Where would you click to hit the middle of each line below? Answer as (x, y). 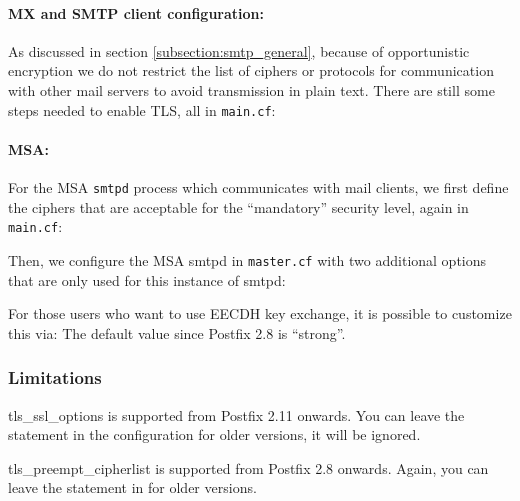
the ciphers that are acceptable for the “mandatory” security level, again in (238, 206)
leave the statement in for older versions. (132, 487)
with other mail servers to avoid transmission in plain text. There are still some (251, 89)
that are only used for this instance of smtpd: (147, 279)
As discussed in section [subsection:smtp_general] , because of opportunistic (239, 50)
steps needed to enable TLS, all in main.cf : (142, 109)
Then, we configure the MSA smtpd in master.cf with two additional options (247, 259)
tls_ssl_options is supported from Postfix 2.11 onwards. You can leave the (236, 414)
